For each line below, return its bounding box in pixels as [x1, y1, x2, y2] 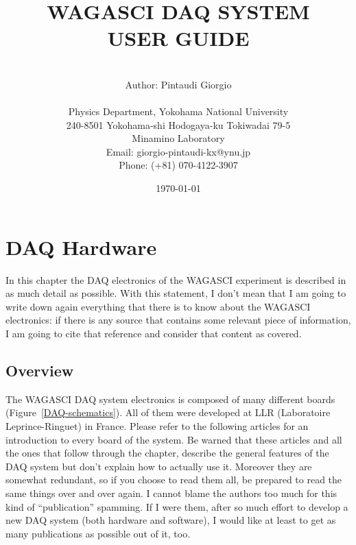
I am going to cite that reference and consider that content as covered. [5, 326, 302, 340]
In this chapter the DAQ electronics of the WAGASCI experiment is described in [5, 272, 346, 287]
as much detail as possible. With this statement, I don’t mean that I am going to [5, 286, 346, 300]
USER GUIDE [107, 24, 250, 52]
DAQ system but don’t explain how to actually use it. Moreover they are [5, 459, 312, 473]
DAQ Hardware [5, 232, 157, 261]
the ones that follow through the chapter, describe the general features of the [5, 446, 329, 460]
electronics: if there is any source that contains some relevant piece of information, [5, 313, 351, 327]
